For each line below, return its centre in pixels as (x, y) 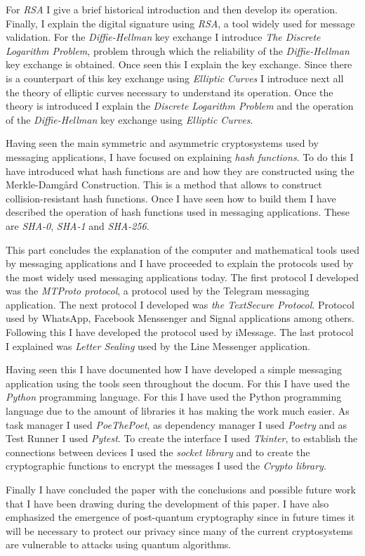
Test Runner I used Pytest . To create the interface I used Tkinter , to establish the (182, 438)
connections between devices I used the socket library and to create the (158, 452)
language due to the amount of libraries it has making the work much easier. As (178, 411)
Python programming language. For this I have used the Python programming (174, 397)
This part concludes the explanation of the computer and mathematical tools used (182, 249)
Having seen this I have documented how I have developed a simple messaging (174, 369)
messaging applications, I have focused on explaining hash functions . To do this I (180, 156)
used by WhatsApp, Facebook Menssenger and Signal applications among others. (180, 318)
